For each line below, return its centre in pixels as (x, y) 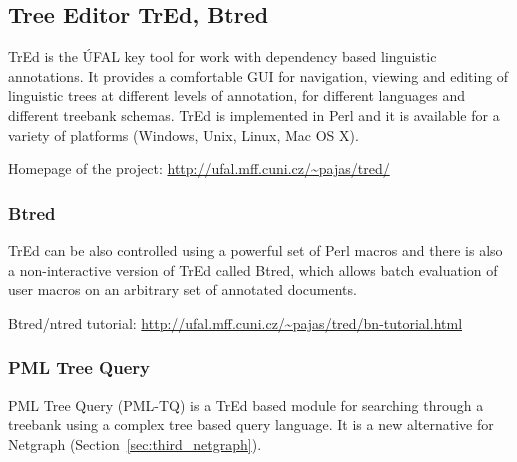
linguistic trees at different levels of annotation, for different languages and (237, 95)
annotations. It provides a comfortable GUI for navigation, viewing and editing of (258, 75)
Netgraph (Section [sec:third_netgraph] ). (135, 443)
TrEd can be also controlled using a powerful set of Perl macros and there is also (255, 249)
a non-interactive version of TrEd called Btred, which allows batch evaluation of (253, 269)
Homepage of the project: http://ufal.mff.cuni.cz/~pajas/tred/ (199, 168)
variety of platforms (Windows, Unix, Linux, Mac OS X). (183, 134)
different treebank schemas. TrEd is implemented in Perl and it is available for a (254, 114)
